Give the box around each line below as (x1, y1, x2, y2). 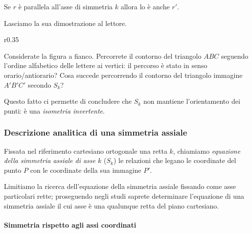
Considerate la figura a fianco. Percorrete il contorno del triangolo (4, 50, 202, 61)
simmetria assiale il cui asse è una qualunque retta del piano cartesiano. (4, 200, 219, 210)
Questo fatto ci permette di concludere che (4, 96, 132, 106)
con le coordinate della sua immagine (30, 164, 141, 175)
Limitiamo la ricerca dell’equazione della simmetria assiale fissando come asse (4, 181, 236, 191)
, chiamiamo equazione (173, 145, 241, 156)
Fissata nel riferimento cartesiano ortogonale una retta (4, 145, 167, 156)
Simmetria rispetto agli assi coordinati (4, 219, 137, 230)
